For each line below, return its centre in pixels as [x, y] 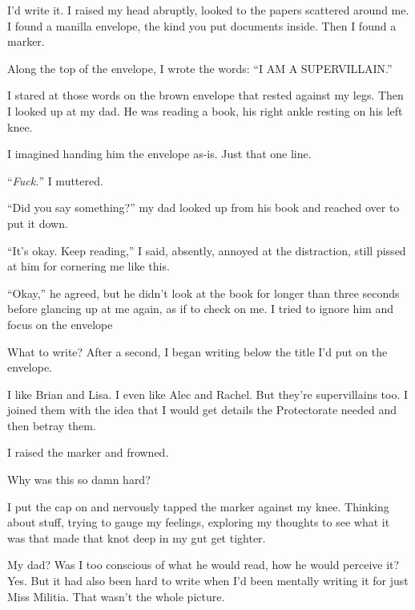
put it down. [38, 223]
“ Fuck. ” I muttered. [55, 180]
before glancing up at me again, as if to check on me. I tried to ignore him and [201, 309]
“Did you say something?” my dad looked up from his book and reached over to [203, 207]
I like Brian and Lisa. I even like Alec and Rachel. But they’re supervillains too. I [208, 394]
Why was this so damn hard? [79, 480]
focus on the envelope [60, 324]
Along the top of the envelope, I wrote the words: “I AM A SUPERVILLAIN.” [200, 68]
